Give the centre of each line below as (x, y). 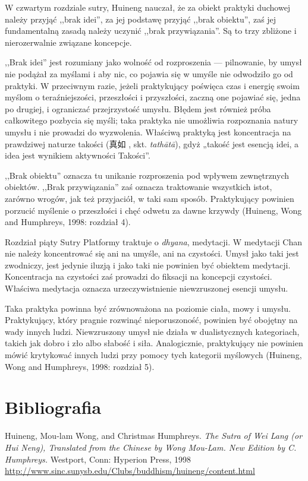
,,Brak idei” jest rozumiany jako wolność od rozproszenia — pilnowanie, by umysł (153, 62)
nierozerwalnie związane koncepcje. (68, 42)
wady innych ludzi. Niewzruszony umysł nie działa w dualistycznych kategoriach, (152, 331)
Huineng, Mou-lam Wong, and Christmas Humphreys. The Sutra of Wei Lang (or (154, 436)
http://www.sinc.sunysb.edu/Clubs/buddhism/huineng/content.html (130, 471)
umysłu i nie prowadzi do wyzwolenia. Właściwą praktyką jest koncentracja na (148, 132)
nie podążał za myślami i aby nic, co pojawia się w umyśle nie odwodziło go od (149, 73)
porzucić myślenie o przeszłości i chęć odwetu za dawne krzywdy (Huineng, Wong (153, 210)
